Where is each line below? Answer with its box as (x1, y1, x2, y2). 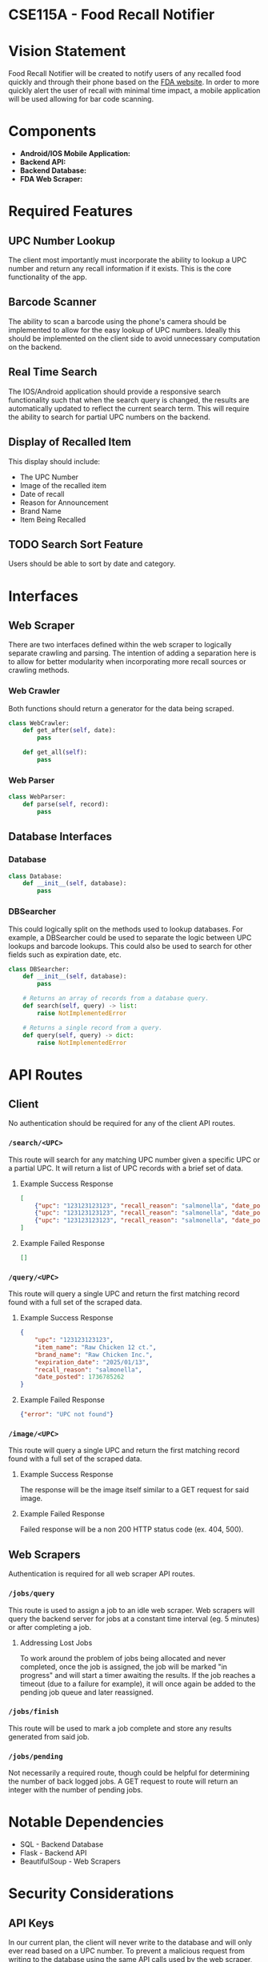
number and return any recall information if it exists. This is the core (8, 264, 232, 274)
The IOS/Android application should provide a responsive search (8, 386, 222, 396)
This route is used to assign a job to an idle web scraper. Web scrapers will (8, 1605, 255, 1615)
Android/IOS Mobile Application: (19, 149, 130, 158)
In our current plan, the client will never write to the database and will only (8, 1938, 252, 1948)
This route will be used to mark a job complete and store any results (8, 1723, 232, 1733)
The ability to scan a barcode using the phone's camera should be (8, 316, 226, 326)
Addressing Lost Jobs (19, 1638, 93, 1648)
